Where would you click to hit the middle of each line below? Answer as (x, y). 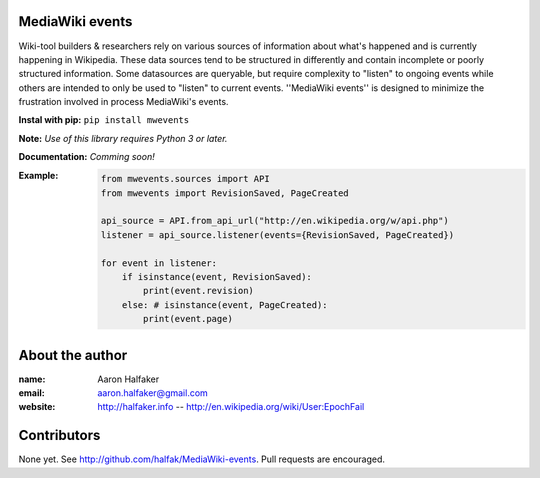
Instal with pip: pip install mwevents (104, 120)
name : (32, 379)
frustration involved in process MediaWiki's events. (123, 102)
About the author (73, 355)
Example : (38, 175)
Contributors (59, 435)
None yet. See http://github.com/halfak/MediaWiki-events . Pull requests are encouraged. (201, 459)
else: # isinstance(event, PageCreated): (225, 304)
